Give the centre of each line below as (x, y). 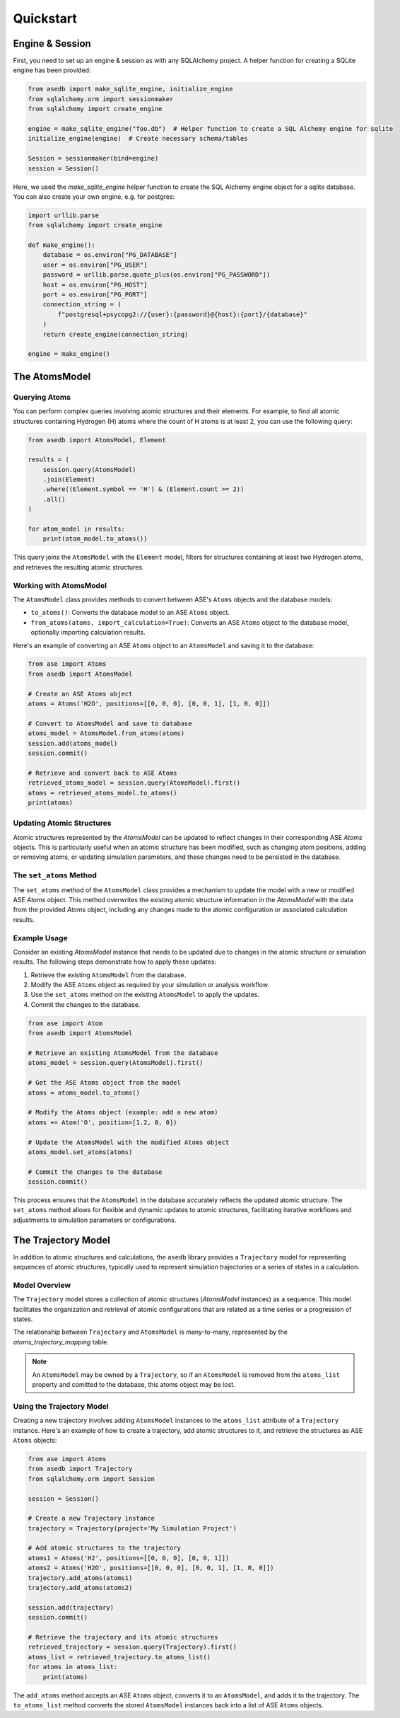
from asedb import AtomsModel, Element (97, 440)
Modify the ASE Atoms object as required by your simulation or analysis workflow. (150, 985)
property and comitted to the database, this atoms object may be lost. (134, 1385)
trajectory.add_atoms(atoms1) (80, 1578)
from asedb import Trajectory (80, 1469)
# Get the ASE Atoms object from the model (105, 1083)
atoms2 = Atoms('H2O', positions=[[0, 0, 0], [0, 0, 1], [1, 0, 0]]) (151, 1568)
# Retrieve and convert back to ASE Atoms (102, 773)
